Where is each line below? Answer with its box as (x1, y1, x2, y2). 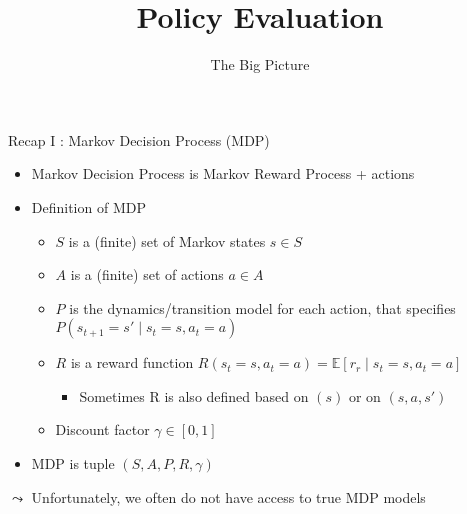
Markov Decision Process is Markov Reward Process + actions (31, 163, 415, 184)
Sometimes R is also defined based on (79, 385, 309, 406)
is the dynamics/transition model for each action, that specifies (69, 297, 456, 318)
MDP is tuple (31, 453, 115, 474)
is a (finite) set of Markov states (68, 230, 266, 251)
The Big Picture (210, 54, 310, 75)
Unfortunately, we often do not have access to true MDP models (31, 486, 426, 507)
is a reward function (70, 352, 194, 373)
